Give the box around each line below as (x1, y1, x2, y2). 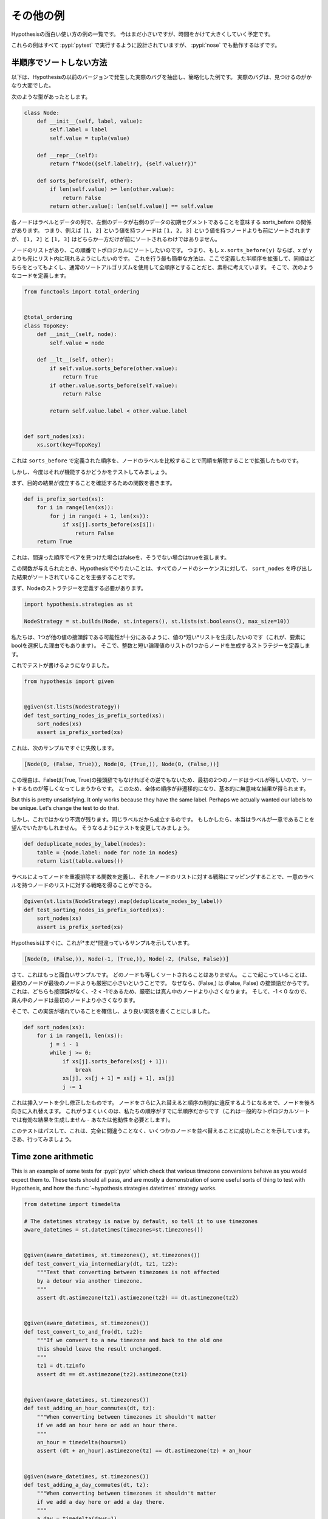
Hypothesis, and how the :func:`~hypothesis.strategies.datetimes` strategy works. (11, 1185, 217, 1192)
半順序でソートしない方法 (11, 57, 108, 67)
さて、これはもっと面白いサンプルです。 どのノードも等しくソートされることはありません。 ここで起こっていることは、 (11, 971, 311, 978)
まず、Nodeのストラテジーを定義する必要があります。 (11, 585, 147, 592)
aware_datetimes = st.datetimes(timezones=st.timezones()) (24, 1226, 203, 1233)
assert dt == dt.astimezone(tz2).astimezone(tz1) (36, 1371, 188, 1377)
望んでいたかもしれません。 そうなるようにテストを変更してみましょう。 (11, 824, 193, 832)
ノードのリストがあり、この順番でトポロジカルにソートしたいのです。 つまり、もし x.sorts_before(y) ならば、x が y (11, 247, 312, 254)
